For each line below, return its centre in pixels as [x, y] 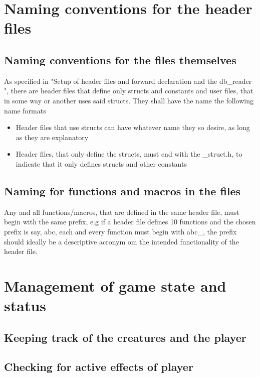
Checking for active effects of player [99, 367]
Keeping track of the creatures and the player [125, 337]
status [25, 305]
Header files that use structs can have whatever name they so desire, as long [133, 127]
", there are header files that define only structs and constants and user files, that [129, 91]
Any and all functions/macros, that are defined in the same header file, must [122, 212]
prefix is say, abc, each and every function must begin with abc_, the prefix [120, 231]
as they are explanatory [52, 137]
